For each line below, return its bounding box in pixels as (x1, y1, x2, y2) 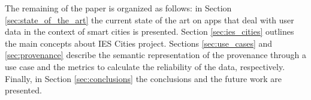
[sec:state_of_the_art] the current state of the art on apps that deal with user (5, 13, 294, 26)
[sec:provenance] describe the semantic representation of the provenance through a (5, 49, 306, 61)
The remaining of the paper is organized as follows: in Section (5, 2, 232, 14)
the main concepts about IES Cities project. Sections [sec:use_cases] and (5, 37, 273, 49)
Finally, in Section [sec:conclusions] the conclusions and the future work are (5, 72, 282, 84)
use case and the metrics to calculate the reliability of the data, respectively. (5, 60, 285, 72)
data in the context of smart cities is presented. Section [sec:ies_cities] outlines (5, 25, 294, 38)
